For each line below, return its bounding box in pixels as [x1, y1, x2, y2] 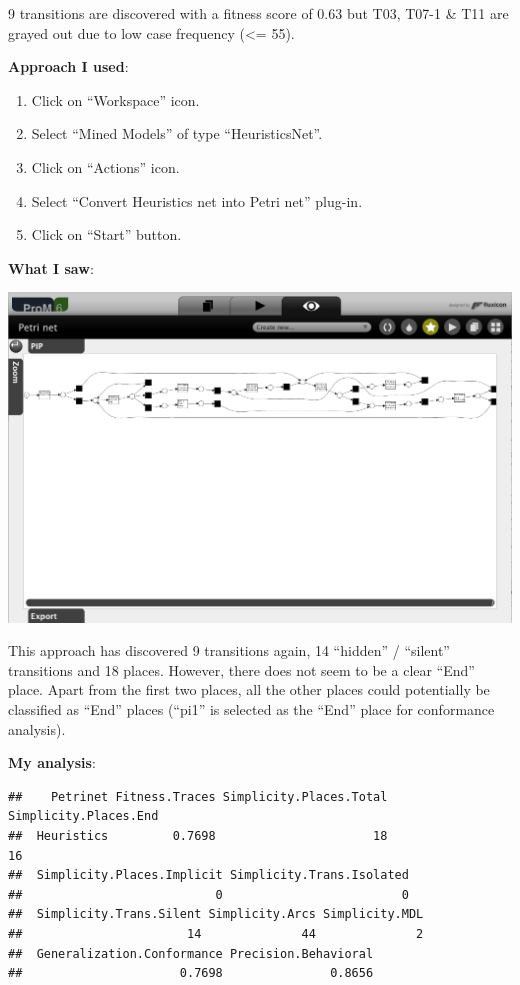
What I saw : [8, 257, 94, 278]
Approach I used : [8, 56, 129, 77]
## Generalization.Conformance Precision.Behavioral [8, 946, 374, 961]
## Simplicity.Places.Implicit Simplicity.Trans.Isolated [8, 868, 409, 883]
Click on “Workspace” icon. [31, 89, 200, 110]
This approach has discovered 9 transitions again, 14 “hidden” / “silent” [8, 640, 450, 661]
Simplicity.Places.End [8, 809, 159, 824]
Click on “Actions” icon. [31, 156, 180, 177]
